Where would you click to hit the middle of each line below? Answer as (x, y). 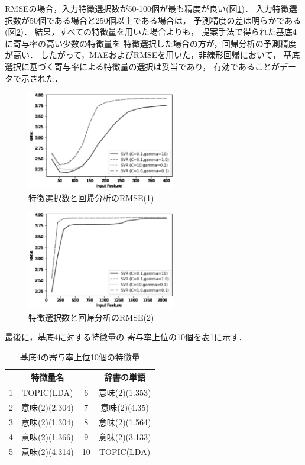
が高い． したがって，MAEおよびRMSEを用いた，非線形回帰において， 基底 (152, 55)
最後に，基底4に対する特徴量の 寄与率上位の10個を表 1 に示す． (126, 337)
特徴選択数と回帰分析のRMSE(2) (91, 317)
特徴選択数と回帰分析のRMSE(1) (91, 197)
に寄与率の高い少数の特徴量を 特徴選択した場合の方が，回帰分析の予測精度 (151, 43)
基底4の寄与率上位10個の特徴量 (80, 356)
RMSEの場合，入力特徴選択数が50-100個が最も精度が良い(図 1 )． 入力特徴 (147, 8)
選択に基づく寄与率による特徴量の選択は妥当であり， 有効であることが (142, 66)
